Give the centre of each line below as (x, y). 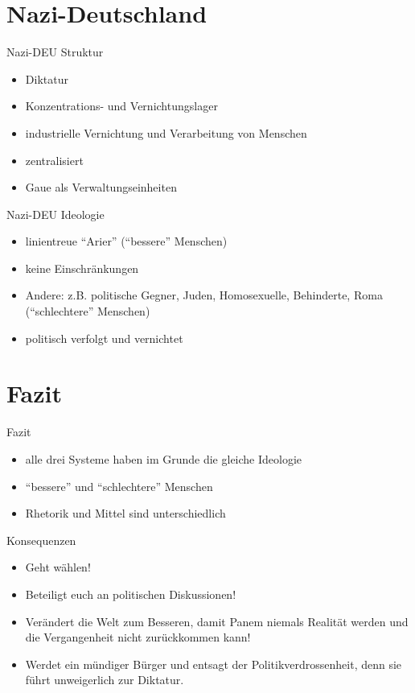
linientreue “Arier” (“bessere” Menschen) (126, 241)
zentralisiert (54, 160)
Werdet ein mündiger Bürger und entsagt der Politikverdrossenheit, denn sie (214, 664)
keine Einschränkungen (82, 268)
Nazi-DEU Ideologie (55, 214)
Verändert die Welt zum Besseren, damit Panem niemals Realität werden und (217, 621)
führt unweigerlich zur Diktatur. (105, 680)
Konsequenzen (41, 540)
